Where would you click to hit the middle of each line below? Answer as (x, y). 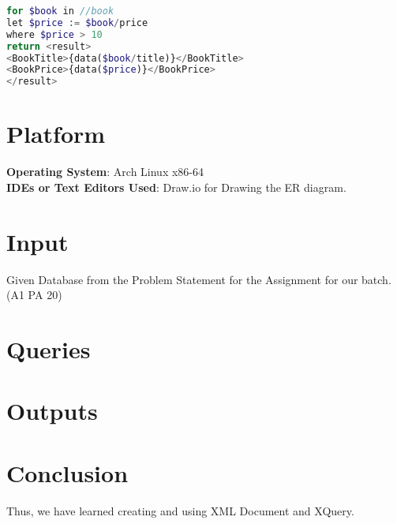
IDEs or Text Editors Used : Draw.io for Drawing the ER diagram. (176, 187)
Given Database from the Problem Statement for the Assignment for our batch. (199, 279)
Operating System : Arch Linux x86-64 (105, 172)
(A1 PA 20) (34, 295)
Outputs (52, 411)
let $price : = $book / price (77, 22)
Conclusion (67, 472)
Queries (49, 348)
